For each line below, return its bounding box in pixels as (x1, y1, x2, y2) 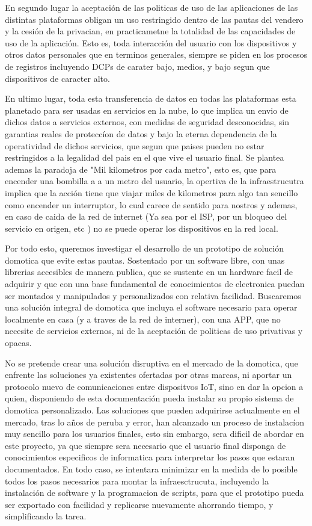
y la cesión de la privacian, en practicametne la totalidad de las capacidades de (5, 25, 296, 37)
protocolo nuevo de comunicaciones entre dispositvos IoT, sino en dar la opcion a (5, 380, 304, 392)
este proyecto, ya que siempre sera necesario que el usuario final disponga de (5, 439, 286, 451)
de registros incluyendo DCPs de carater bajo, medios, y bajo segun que (5, 60, 270, 72)
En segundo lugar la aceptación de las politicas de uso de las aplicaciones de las (5, 1, 298, 13)
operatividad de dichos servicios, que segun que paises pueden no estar (5, 139, 265, 152)
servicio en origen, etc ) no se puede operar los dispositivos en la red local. (5, 221, 278, 234)
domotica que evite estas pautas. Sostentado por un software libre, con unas (5, 253, 285, 266)
